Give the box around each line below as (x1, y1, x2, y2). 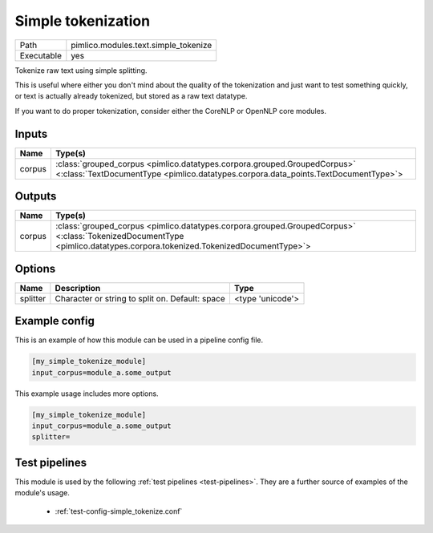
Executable (19, 50, 62, 61)
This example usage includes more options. (14, 389, 160, 398)
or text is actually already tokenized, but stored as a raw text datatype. (14, 91, 248, 101)
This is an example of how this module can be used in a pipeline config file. (14, 335, 264, 345)
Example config (14, 314, 95, 328)
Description (55, 282, 101, 293)
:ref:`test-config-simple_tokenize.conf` (55, 506, 183, 516)
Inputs (14, 127, 48, 140)
